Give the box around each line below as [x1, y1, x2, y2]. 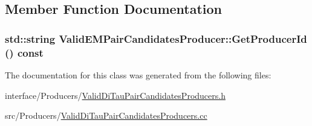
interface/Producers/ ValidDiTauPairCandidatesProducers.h [5, 89, 226, 101]
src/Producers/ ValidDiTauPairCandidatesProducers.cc [5, 109, 207, 122]
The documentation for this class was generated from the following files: [5, 68, 271, 81]
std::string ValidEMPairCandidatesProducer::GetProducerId [5, 31, 307, 46]
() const [5, 45, 44, 60]
